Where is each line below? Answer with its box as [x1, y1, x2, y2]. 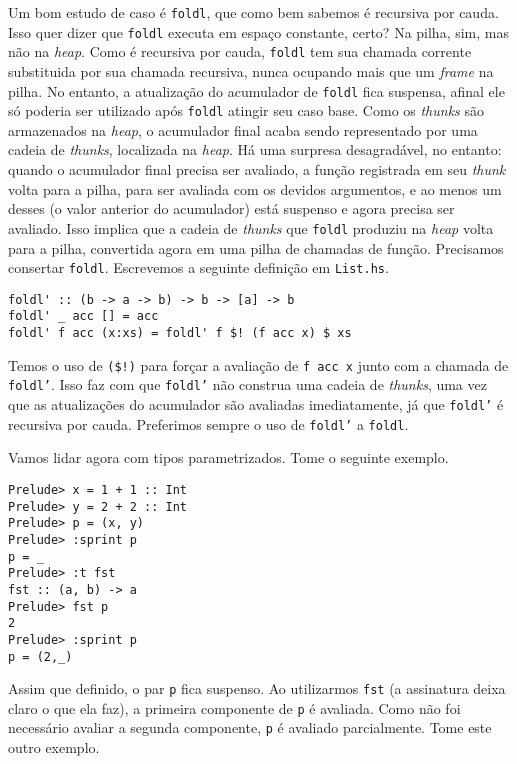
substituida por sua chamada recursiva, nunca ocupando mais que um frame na [8, 60, 494, 81]
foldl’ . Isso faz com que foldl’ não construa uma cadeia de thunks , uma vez [8, 374, 487, 395]
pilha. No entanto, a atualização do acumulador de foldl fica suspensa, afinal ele [8, 80, 505, 101]
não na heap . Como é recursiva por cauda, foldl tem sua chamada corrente [8, 41, 472, 62]
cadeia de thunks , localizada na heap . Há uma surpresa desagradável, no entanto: [8, 139, 502, 160]
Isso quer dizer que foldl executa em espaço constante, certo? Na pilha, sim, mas [8, 21, 510, 42]
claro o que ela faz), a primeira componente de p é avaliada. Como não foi [8, 697, 461, 718]
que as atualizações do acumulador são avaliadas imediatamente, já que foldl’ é [8, 394, 504, 415]
